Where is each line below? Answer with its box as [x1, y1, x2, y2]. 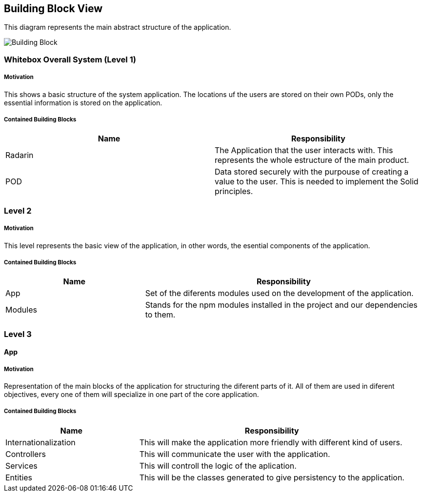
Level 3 [4, 329, 32, 339]
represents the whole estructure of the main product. [215, 155, 409, 165]
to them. [145, 310, 176, 320]
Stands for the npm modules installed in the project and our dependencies [145, 300, 418, 310]
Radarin [5, 150, 34, 160]
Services [5, 460, 38, 471]
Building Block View [4, 2, 103, 15]
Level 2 [4, 205, 32, 216]
